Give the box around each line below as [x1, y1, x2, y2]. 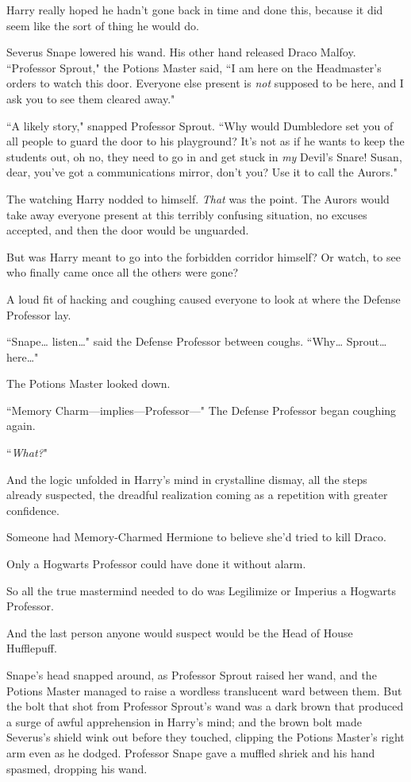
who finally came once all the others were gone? [6, 264, 239, 281]
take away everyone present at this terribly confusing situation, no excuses [6, 206, 367, 223]
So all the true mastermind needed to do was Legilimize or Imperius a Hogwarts [6, 582, 397, 598]
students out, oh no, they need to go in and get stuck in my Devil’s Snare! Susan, [6, 148, 402, 165]
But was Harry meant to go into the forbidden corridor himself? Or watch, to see [6, 248, 401, 265]
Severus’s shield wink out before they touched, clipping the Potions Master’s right [6, 729, 405, 745]
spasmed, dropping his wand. [6, 760, 148, 776]
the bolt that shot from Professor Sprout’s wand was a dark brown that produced [6, 698, 404, 714]
